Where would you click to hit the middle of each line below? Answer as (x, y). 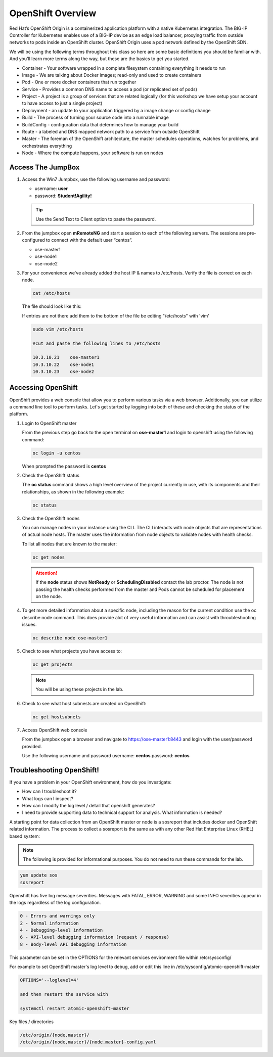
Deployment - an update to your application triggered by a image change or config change (116, 110)
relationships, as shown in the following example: (73, 492)
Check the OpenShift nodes (51, 518)
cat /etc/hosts (51, 293)
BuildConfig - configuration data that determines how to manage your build (100, 124)
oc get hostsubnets (57, 717)
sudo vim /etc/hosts (58, 329)
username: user (51, 189)
